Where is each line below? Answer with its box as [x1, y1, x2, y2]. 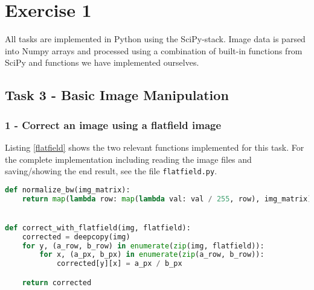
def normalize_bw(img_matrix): [5, 185, 130, 194]
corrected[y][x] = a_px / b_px [56, 259, 182, 268]
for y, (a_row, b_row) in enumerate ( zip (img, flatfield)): [22, 241, 264, 250]
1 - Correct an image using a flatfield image [5, 117, 222, 132]
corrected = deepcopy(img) [22, 232, 130, 241]
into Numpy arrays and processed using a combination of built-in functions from [5, 44, 303, 57]
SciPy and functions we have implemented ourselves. [5, 56, 199, 69]
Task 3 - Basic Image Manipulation [5, 86, 229, 104]
